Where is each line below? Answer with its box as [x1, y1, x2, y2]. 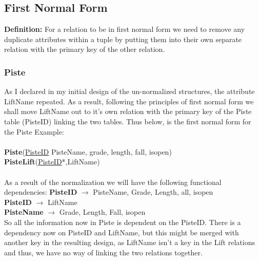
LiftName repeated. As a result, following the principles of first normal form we [4, 96, 254, 106]
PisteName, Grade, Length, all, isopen [93, 187, 213, 197]
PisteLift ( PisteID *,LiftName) [4, 156, 100, 167]
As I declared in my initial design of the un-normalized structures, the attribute [4, 86, 255, 97]
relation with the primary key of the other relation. [4, 44, 165, 54]
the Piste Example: [4, 126, 64, 137]
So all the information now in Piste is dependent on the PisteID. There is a [4, 216, 241, 227]
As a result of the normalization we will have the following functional [4, 176, 222, 187]
